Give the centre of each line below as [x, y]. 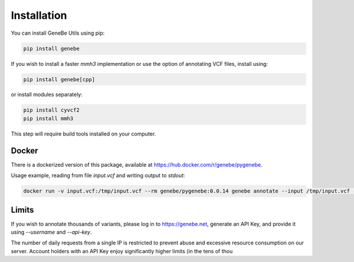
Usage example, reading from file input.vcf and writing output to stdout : [98, 175]
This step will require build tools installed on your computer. [83, 134]
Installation [39, 15]
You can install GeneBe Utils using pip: [58, 33]
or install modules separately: [47, 95]
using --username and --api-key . [51, 232]
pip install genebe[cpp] [59, 79]
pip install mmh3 [48, 118]
